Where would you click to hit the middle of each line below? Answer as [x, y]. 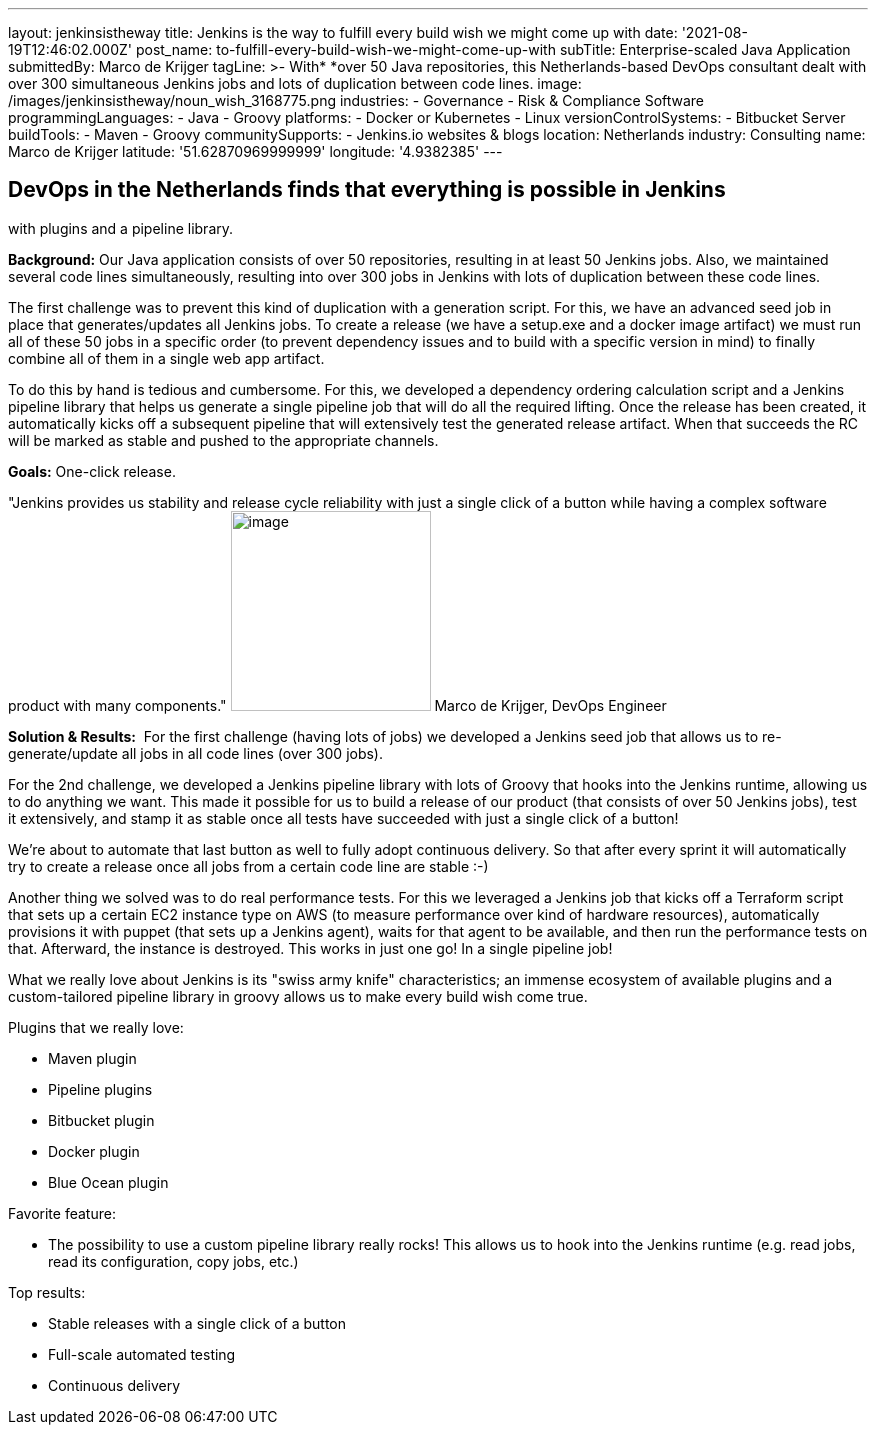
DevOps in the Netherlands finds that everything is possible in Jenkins [367, 190]
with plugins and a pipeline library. [121, 228]
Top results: [47, 1292]
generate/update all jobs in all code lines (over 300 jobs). [196, 753]
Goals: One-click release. [92, 471]
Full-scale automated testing [142, 1354]
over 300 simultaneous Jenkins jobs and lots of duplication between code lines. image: [295, 83]
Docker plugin [94, 1151]
